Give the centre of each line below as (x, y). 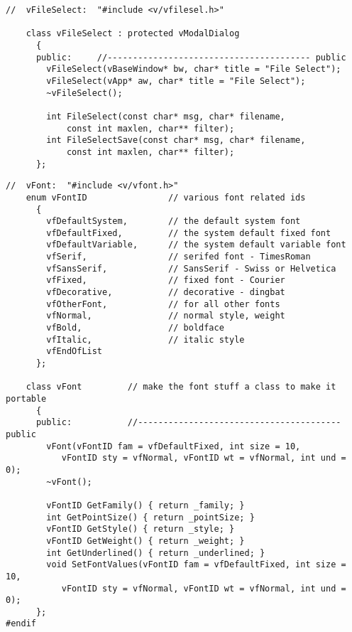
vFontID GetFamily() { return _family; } (145, 505)
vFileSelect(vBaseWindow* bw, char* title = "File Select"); (194, 69)
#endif (21, 624)
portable (26, 399)
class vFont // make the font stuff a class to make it (181, 387)
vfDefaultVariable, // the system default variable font (196, 245)
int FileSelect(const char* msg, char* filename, (166, 116)
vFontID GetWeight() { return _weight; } (145, 541)
